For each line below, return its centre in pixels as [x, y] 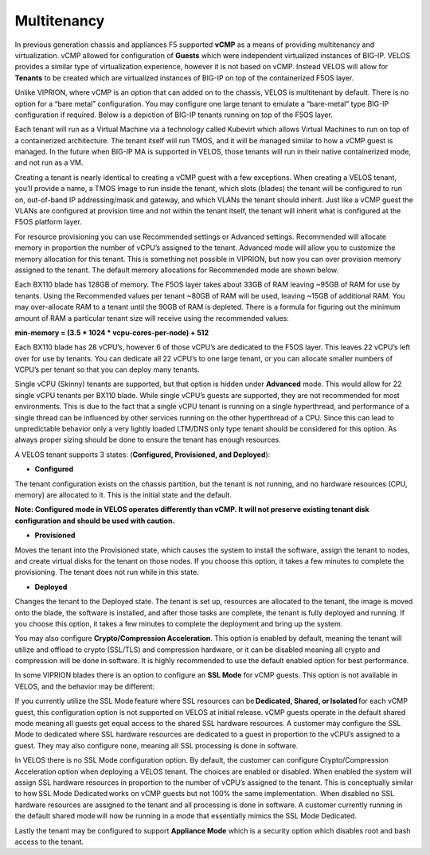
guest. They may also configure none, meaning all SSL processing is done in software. [156, 745]
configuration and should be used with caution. [95, 521]
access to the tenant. [49, 841]
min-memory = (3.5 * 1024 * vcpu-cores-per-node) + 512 [112, 332]
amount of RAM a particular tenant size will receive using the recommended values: [152, 318]
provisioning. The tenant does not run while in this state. [107, 572]
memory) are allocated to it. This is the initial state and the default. [123, 495]
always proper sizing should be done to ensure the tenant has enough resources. [148, 440]
